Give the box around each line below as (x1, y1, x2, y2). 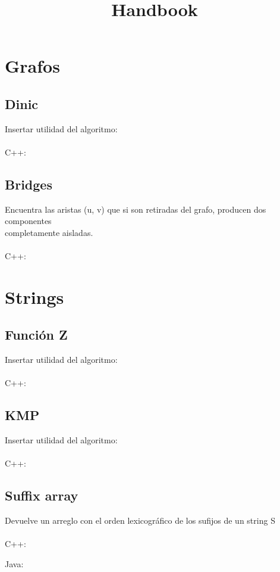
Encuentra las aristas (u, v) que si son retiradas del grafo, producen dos (5, 203, 266, 215)
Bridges (5, 175, 52, 193)
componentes (5, 214, 52, 227)
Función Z (5, 325, 68, 344)
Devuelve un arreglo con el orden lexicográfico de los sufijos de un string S (5, 514, 275, 527)
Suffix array (5, 486, 78, 505)
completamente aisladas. (5, 226, 93, 238)
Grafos (5, 54, 60, 78)
